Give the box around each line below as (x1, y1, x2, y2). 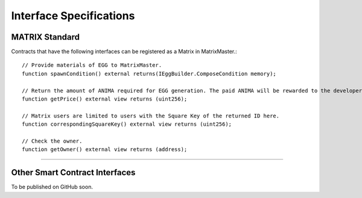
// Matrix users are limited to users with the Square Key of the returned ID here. (22, 112, 280, 119)
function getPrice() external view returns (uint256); (22, 96, 188, 102)
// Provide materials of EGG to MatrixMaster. (22, 62, 162, 69)
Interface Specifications (11, 9, 135, 22)
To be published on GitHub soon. (11, 184, 94, 191)
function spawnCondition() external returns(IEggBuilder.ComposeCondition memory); (22, 70, 277, 77)
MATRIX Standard (11, 32, 80, 42)
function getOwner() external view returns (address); (22, 146, 188, 153)
